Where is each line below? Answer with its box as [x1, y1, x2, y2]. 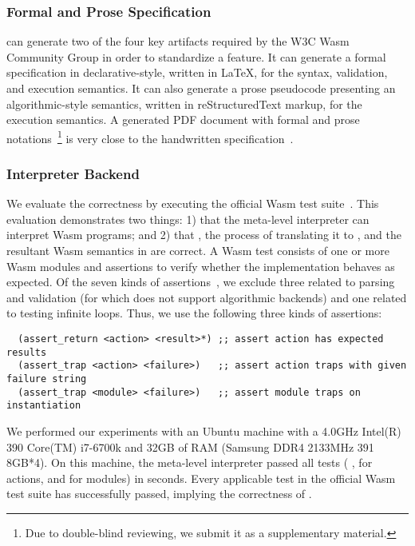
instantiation [6, 400, 81, 412]
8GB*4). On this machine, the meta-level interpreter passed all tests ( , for [6, 454, 373, 471]
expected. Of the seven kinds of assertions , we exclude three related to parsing [6, 273, 395, 290]
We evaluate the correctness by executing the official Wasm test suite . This [6, 195, 379, 212]
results [6, 346, 47, 358]
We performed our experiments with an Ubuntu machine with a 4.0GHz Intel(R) [6, 422, 401, 439]
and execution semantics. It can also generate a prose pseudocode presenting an [6, 80, 396, 96]
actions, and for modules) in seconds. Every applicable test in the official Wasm [6, 469, 396, 486]
